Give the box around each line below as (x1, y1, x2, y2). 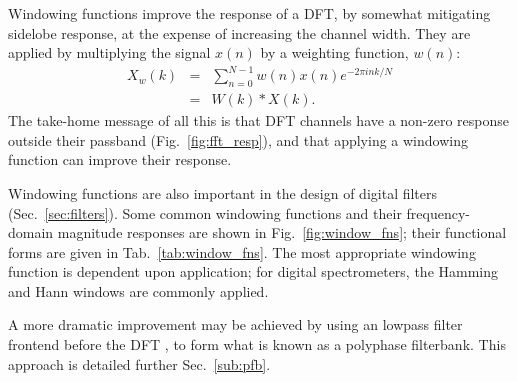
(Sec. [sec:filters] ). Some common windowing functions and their (8, 202, 402, 223)
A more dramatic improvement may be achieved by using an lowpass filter (8, 314, 463, 335)
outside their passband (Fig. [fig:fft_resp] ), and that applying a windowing (8, 129, 468, 150)
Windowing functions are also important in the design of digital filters (8, 182, 438, 203)
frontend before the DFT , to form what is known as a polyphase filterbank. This (8, 334, 506, 355)
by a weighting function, (260, 42, 409, 63)
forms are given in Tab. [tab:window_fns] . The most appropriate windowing (8, 241, 476, 262)
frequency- (406, 202, 470, 223)
